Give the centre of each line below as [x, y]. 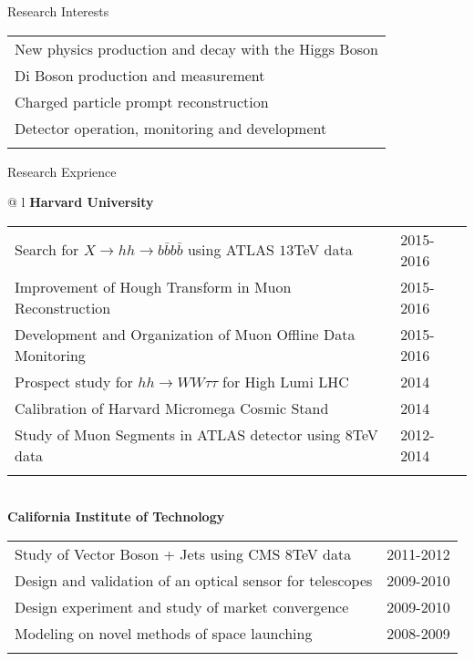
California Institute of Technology [116, 516]
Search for [47, 250]
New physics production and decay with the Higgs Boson [196, 48]
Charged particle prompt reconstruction [142, 101]
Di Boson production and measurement [140, 75]
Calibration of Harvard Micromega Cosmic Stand [172, 408]
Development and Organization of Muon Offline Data [185, 334]
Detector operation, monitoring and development [171, 128]
